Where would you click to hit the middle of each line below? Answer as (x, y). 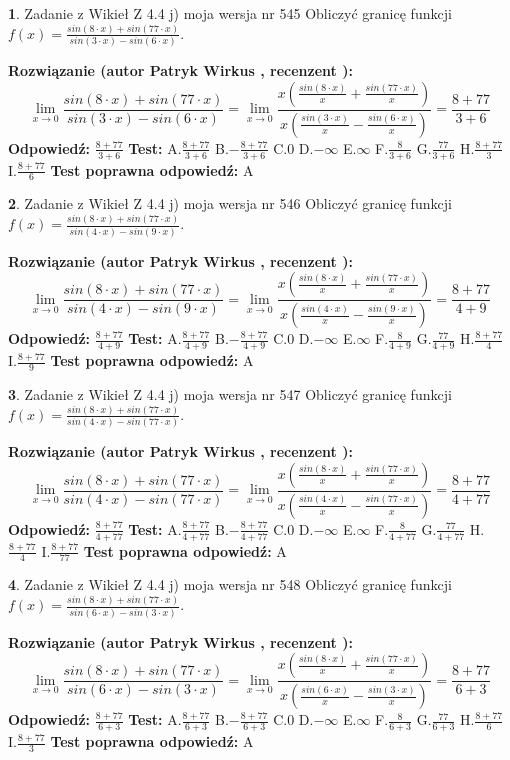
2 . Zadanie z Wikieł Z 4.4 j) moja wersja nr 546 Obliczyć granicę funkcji (230, 203)
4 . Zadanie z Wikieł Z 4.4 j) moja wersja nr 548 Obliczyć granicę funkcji (230, 584)
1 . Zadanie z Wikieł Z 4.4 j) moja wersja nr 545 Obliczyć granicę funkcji (230, 13)
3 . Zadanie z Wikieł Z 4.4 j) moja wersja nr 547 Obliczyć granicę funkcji (230, 393)
